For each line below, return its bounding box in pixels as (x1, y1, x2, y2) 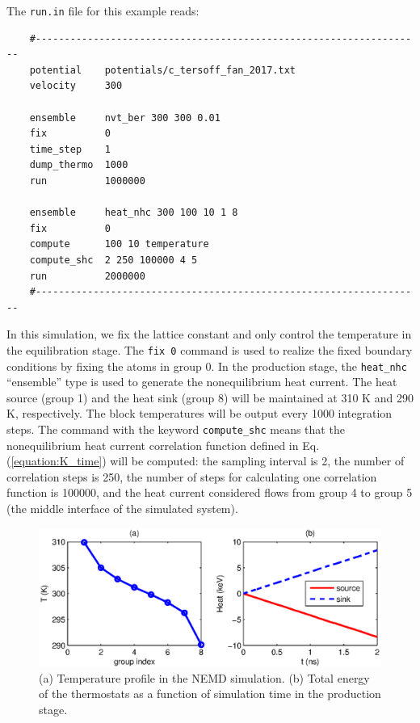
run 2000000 (29, 270, 145, 282)
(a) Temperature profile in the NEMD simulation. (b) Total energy (39, 669, 370, 686)
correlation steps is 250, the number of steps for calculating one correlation (6, 468, 377, 485)
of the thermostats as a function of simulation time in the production (39, 685, 381, 702)
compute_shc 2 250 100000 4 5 (29, 254, 198, 266)
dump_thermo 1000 (29, 159, 128, 171)
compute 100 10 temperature (29, 238, 209, 250)
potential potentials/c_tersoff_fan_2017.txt (29, 64, 296, 76)
